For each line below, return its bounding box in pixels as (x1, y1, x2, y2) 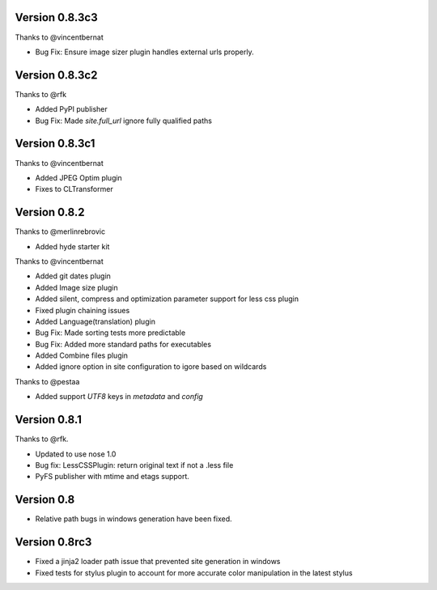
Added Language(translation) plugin (35, 316, 155, 326)
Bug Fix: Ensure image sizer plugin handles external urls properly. (35, 47, 254, 57)
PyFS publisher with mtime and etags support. (35, 472, 190, 482)
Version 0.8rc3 (15, 535, 92, 550)
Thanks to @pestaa (15, 376, 80, 386)
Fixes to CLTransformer (35, 185, 113, 194)
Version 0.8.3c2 (15, 68, 98, 82)
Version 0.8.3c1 (15, 137, 95, 151)
